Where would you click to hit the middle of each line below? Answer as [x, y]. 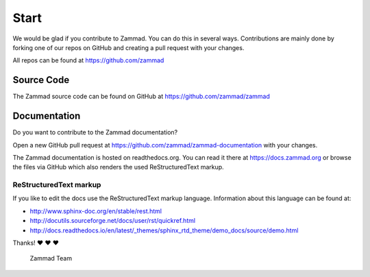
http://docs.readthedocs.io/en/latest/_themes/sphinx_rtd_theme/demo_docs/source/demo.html [164, 230]
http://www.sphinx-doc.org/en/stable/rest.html [96, 211]
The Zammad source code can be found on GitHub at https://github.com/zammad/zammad [141, 97]
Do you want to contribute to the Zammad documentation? [95, 132]
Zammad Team [51, 258]
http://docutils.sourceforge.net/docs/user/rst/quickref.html [112, 221]
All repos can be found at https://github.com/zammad [88, 60]
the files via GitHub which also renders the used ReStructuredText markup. [118, 167]
